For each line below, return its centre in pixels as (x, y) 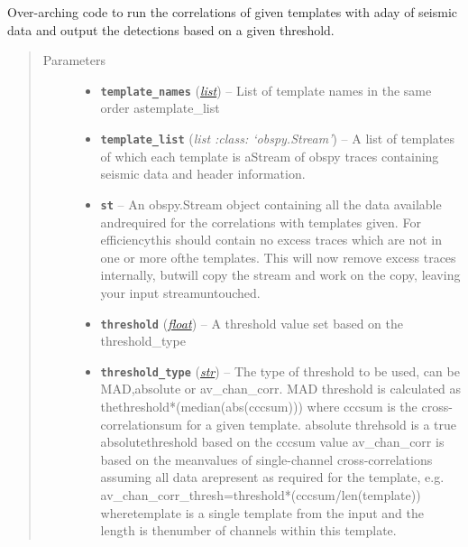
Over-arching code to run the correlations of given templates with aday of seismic (233, 12)
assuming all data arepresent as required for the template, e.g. (272, 477)
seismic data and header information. (203, 174)
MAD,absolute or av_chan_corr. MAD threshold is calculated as (281, 389)
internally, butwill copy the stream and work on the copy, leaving (280, 275)
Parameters (74, 60)
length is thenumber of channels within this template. (248, 530)
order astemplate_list (160, 108)
